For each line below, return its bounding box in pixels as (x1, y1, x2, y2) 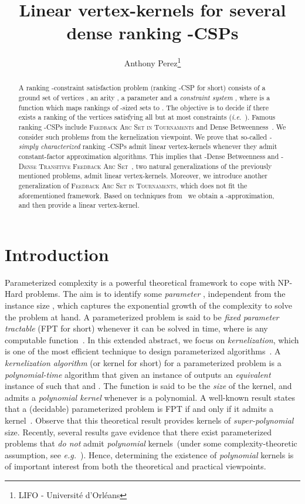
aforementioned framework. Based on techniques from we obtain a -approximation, (18, 190, 274, 200)
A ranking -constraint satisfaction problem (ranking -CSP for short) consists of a (18, 83, 266, 93)
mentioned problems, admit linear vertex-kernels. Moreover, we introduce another (18, 171, 267, 181)
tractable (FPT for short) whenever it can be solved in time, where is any (5, 322, 268, 334)
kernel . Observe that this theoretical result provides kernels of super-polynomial (5, 414, 294, 426)
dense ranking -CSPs (66, 21, 239, 45)
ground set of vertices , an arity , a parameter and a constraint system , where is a (18, 93, 270, 103)
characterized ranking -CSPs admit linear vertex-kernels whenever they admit (40, 141, 277, 151)
